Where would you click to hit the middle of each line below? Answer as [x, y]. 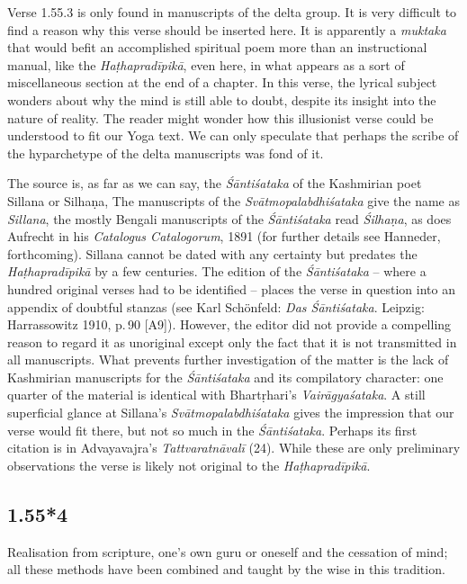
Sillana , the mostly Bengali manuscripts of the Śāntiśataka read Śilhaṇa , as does [229, 218]
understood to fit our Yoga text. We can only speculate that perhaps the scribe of [233, 135]
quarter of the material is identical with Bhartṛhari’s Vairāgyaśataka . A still [216, 395]
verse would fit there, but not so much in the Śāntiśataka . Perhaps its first [212, 430]
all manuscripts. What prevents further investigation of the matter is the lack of [228, 359]
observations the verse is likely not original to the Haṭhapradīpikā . [189, 465]
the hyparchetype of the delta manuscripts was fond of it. [166, 153]
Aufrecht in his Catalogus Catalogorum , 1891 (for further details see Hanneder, [224, 236]
